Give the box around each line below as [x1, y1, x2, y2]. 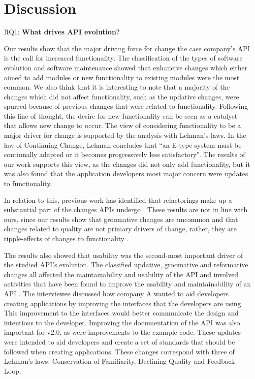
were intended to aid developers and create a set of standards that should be [4, 336, 235, 347]
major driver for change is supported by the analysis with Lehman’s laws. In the [4, 130, 246, 140]
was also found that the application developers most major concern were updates [4, 168, 248, 179]
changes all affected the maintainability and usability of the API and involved [4, 269, 238, 279]
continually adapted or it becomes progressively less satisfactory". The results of [4, 149, 245, 159]
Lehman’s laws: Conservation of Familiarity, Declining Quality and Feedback [4, 356, 235, 366]
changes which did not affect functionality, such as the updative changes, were [4, 91, 239, 101]
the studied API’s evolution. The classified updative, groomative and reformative [4, 259, 248, 270]
